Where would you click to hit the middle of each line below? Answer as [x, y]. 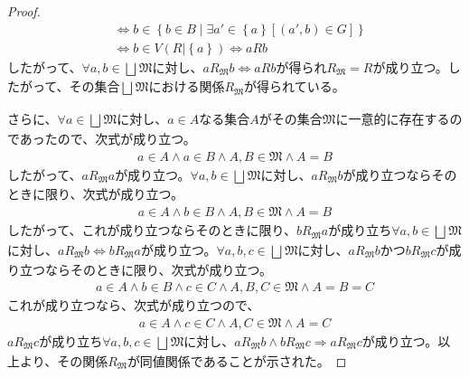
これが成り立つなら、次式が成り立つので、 [134, 305]
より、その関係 [64, 360]
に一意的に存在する [393, 119]
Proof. [24, 11]
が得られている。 [295, 86]
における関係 [187, 86]
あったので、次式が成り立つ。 [108, 139]
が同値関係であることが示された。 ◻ [237, 360]
